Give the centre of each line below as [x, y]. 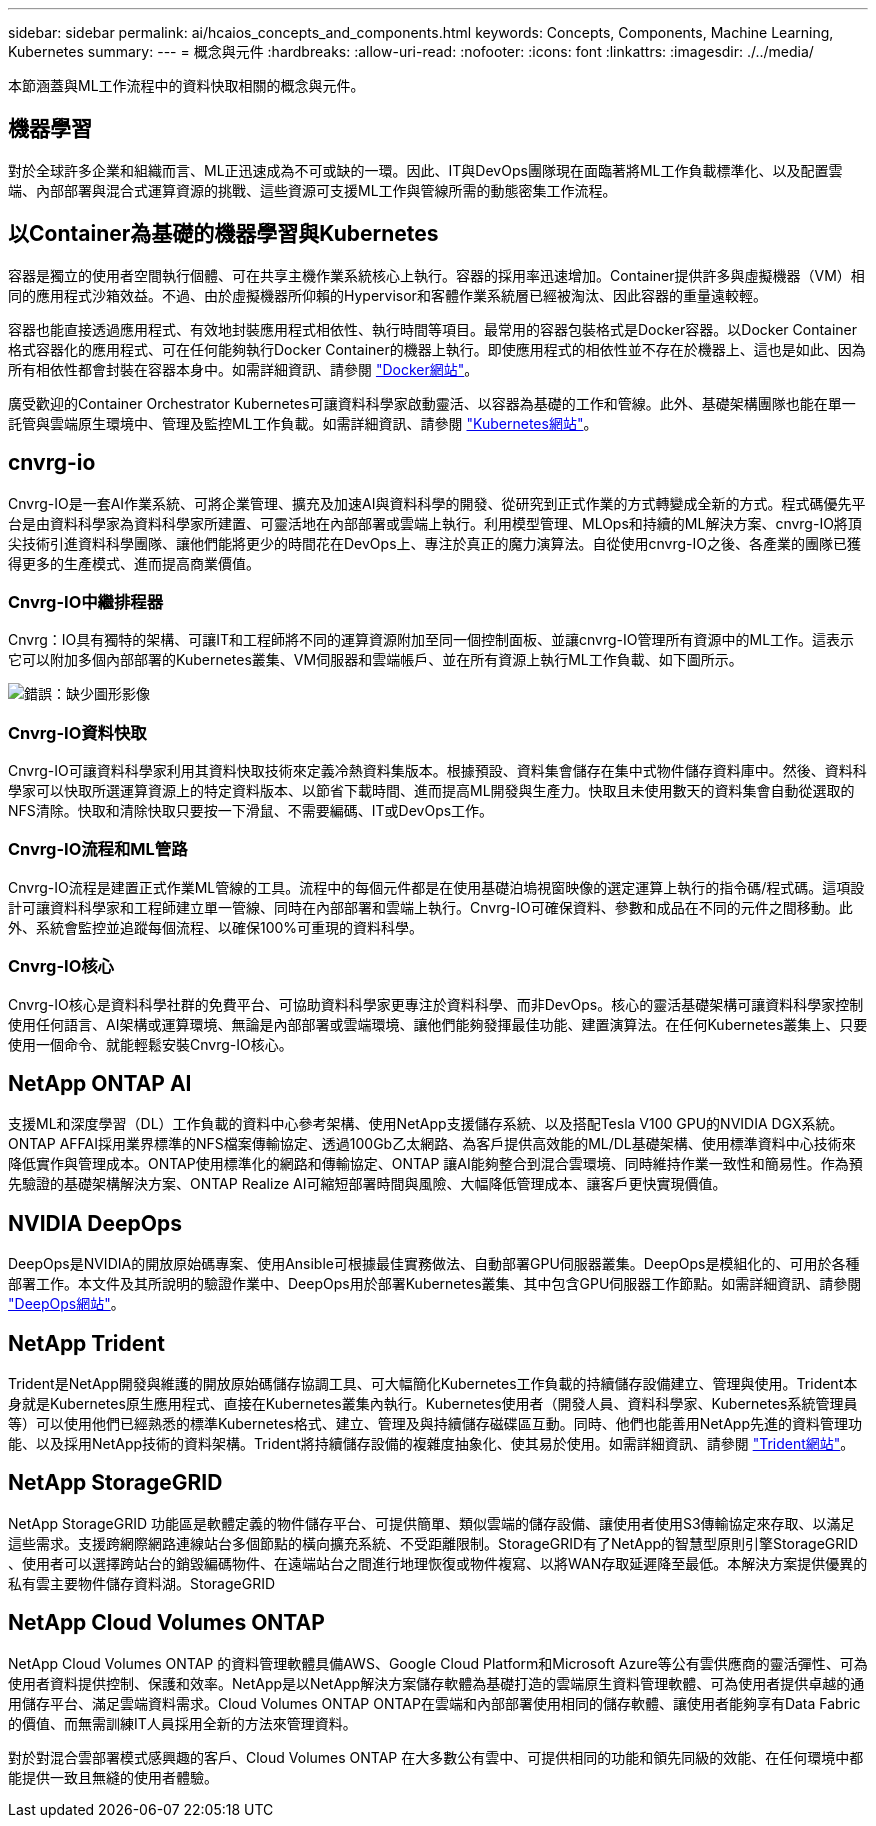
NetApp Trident [87, 1343]
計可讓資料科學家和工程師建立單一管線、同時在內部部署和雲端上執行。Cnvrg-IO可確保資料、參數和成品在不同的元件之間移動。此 [430, 907]
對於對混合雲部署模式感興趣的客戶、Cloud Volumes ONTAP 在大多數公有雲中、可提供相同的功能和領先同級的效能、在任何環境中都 [436, 1757]
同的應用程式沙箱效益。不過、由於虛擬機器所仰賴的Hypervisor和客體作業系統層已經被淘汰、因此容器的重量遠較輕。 [387, 295]
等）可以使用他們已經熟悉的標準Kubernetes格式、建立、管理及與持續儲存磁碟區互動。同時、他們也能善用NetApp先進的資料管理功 [435, 1424]
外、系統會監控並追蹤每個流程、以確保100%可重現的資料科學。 [216, 927]
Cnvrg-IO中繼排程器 [86, 601]
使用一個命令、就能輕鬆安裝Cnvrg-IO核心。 [150, 1044]
